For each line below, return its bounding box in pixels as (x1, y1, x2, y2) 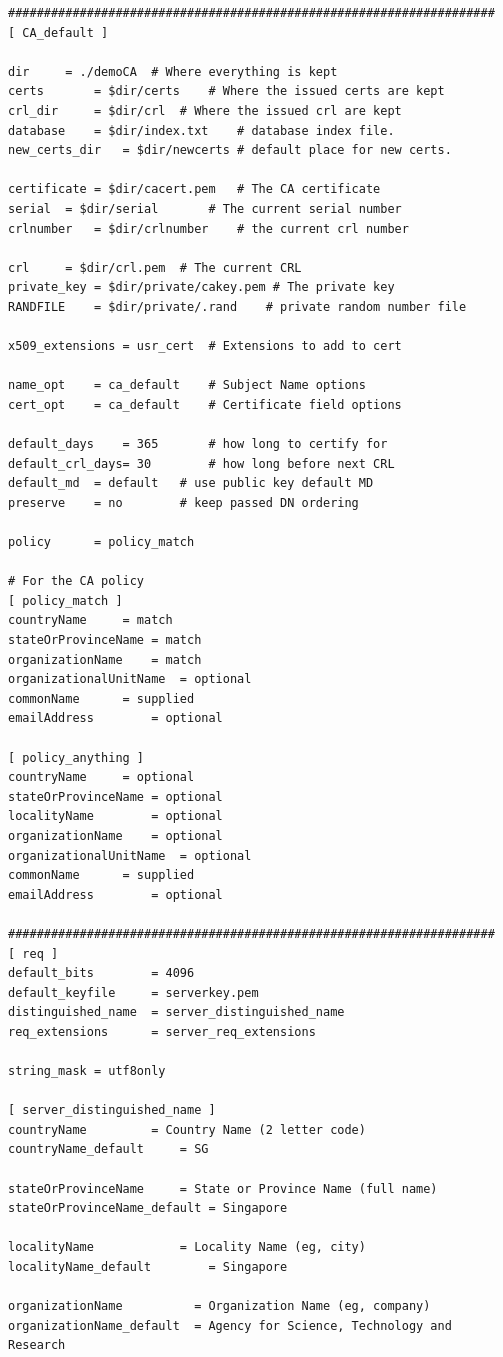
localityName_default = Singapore (8, 1260, 288, 1274)
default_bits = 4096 (8, 966, 195, 981)
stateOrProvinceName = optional (8, 789, 223, 804)
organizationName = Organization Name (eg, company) (8, 1299, 431, 1314)
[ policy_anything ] (8, 750, 145, 765)
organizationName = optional (8, 828, 223, 843)
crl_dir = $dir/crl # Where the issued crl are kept (8, 103, 402, 118)
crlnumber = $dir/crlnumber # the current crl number (8, 221, 409, 236)
